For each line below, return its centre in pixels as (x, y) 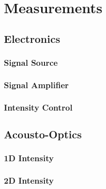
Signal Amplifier (36, 85)
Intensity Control (38, 107)
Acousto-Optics (43, 134)
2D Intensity (29, 180)
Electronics (32, 38)
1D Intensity (29, 158)
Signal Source (31, 63)
